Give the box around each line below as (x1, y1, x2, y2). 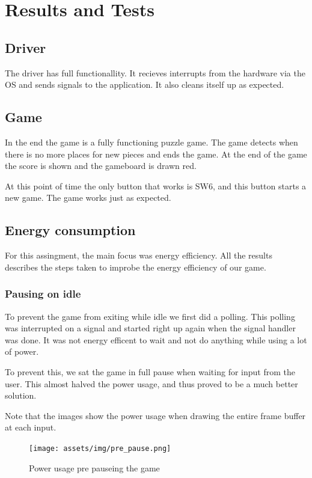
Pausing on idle (5, 286, 81, 301)
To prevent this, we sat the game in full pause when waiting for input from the (5, 365, 295, 378)
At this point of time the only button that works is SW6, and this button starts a (5, 179, 307, 192)
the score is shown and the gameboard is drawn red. (5, 159, 197, 172)
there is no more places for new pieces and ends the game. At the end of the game (5, 147, 307, 160)
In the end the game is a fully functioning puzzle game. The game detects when (5, 135, 298, 148)
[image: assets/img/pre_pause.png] (29, 444, 171, 453)
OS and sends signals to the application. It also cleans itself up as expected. (5, 78, 284, 91)
